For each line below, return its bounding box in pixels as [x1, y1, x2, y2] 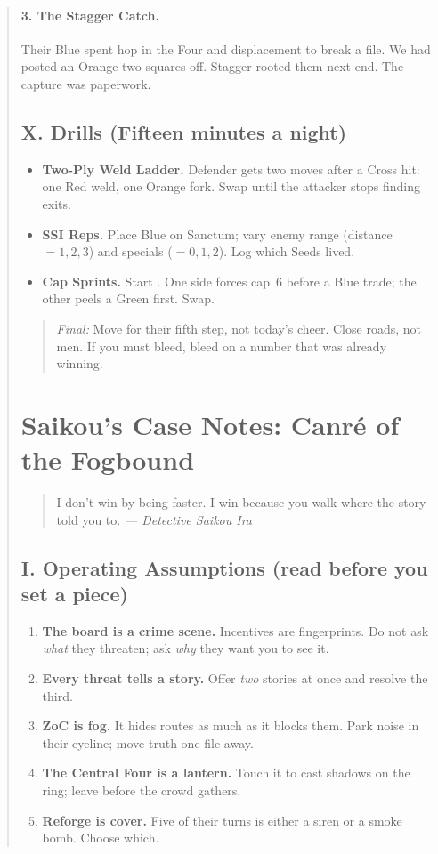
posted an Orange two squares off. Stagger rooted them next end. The [20, 57, 404, 76]
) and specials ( [88, 242, 173, 261]
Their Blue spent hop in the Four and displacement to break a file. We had [20, 39, 431, 58]
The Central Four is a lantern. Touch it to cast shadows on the [42, 763, 410, 782]
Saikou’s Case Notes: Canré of [20, 406, 400, 442]
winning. [56, 354, 103, 373]
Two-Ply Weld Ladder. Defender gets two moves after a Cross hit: [42, 159, 420, 178]
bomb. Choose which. [42, 828, 159, 847]
